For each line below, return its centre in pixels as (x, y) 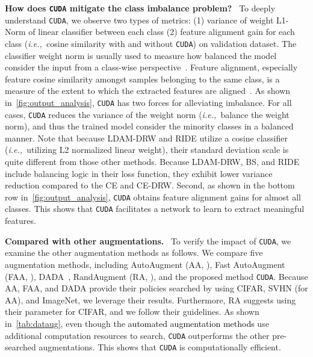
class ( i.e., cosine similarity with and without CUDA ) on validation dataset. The (151, 43)
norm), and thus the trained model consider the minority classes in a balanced (149, 126)
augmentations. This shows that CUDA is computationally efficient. (160, 347)
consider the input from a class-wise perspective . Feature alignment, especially (151, 67)
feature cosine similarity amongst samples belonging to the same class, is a (142, 79)
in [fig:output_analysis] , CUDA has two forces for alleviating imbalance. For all (148, 102)
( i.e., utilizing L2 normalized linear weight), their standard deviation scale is (147, 150)
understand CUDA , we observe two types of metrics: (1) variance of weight (139, 20)
